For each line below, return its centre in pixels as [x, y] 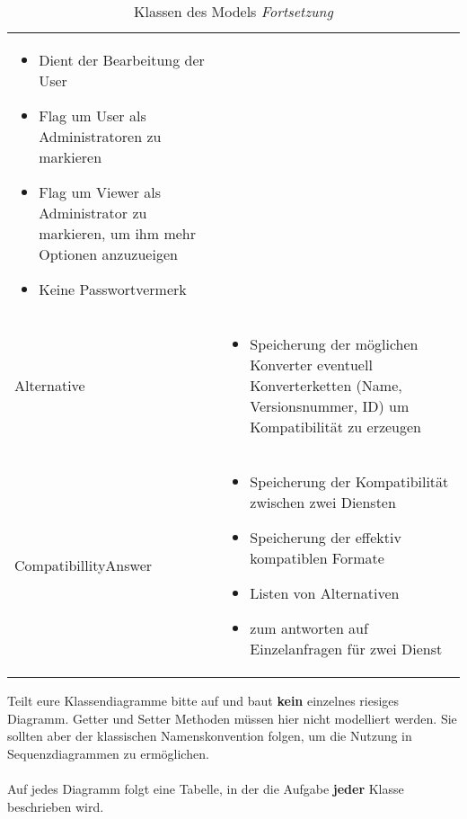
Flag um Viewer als [100, 192]
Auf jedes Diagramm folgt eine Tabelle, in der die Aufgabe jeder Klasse [206, 788]
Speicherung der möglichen [334, 344]
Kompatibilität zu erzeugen [336, 427]
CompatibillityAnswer [84, 565]
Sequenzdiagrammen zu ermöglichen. [108, 753]
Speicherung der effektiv [326, 537]
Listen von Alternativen [325, 593]
